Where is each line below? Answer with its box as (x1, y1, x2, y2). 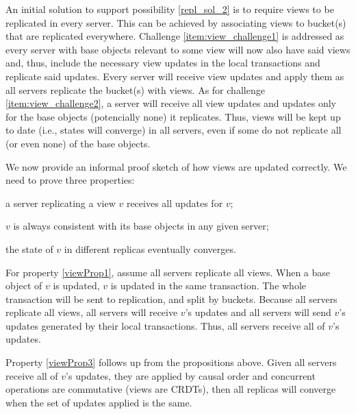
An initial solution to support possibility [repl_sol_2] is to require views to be (5, 2, 334, 16)
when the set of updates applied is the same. (5, 395, 192, 409)
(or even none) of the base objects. (5, 136, 151, 150)
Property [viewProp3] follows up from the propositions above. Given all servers (5, 355, 337, 369)
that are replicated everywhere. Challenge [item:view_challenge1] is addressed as (5, 29, 344, 43)
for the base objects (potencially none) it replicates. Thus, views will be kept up (5, 109, 341, 123)
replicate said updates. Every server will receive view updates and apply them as (5, 69, 344, 83)
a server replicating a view (5, 195, 116, 210)
